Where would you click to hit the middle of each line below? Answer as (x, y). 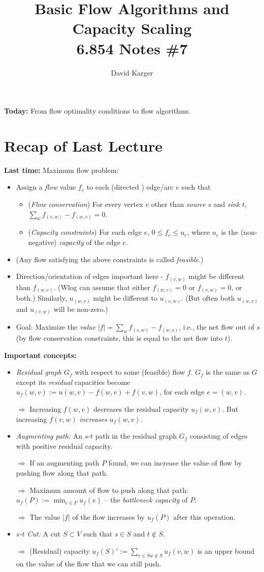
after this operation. (204, 516)
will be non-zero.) (81, 309)
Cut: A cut (44, 534)
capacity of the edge (90, 242)
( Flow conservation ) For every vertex (86, 204)
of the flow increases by (108, 516)
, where (199, 232)
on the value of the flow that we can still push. (89, 563)
